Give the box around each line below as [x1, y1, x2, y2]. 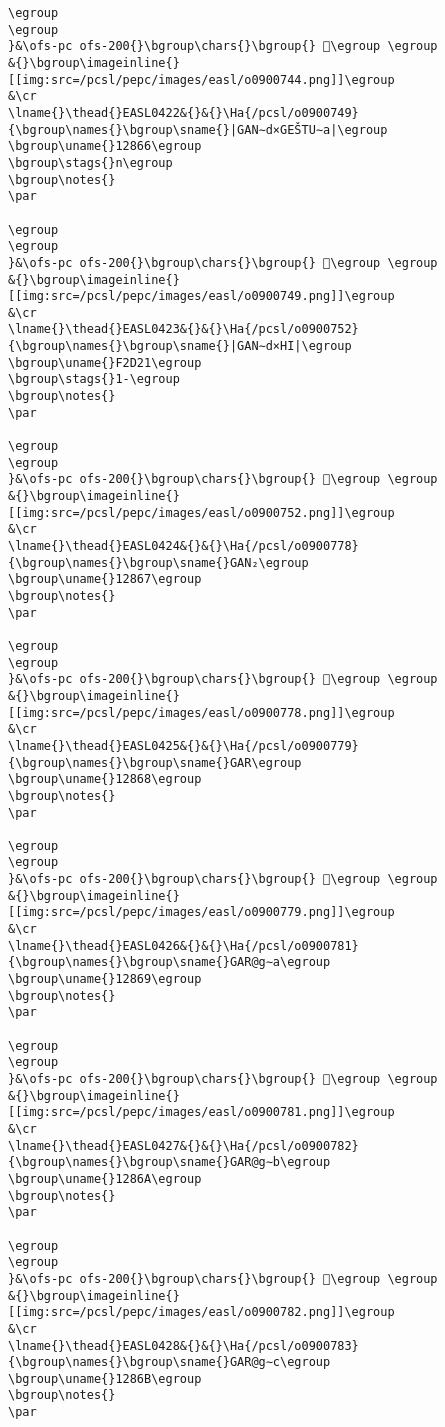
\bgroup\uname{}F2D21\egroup [8, 355, 202, 370]
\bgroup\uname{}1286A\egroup [8, 1171, 202, 1186]
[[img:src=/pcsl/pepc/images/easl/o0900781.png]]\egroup [8, 1105, 395, 1120]
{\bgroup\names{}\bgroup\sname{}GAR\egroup [8, 755, 302, 770]
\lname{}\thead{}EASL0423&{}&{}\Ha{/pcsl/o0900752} [8, 322, 359, 337]
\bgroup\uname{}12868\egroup [8, 772, 202, 787]
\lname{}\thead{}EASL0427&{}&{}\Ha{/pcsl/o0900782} [8, 1138, 359, 1153]
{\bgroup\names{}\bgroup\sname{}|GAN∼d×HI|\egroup [8, 339, 352, 354]
